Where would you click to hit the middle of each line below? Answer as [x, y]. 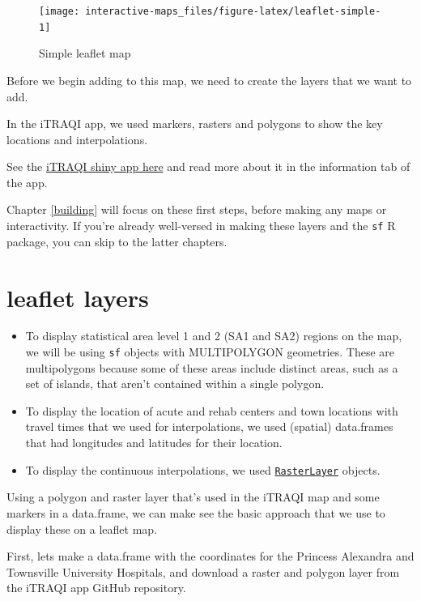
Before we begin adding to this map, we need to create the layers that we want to [209, 80]
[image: [60, 11]
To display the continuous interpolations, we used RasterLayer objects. [203, 469]
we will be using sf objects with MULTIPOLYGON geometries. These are [210, 352]
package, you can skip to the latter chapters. [117, 241]
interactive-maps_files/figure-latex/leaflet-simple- [233, 11]
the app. [27, 182]
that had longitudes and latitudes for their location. [154, 443]
